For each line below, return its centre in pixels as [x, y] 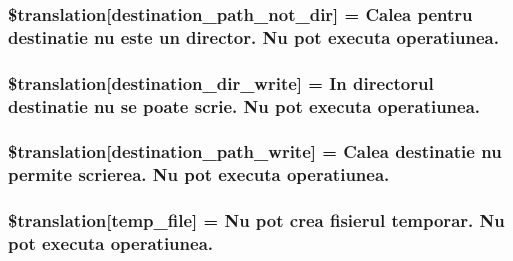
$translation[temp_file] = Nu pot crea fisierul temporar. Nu [256, 220]
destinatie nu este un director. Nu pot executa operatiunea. [253, 36]
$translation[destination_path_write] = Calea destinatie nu [255, 151]
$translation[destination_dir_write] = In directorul [221, 82]
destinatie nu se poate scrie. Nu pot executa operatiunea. [244, 105]
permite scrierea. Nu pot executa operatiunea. [199, 174]
